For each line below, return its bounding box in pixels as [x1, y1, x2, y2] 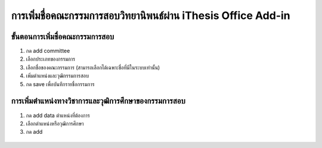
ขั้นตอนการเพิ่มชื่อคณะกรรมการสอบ [11, 32, 114, 42]
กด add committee [26, 48, 70, 55]
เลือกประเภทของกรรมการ [26, 55, 76, 62]
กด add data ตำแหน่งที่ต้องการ [26, 112, 90, 119]
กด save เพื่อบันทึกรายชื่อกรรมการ [26, 80, 95, 87]
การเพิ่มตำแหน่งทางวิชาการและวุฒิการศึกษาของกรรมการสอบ [11, 96, 186, 106]
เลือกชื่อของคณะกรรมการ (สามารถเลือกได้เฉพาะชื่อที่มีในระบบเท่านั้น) [26, 64, 160, 71]
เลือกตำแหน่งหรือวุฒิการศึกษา [26, 119, 84, 127]
